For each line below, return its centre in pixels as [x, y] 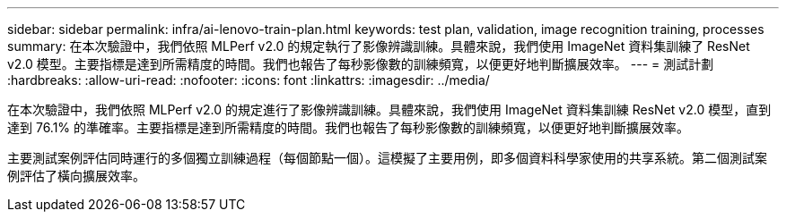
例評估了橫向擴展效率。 [76, 176]
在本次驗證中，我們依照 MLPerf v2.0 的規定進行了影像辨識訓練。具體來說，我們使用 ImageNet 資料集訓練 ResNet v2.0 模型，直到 [389, 109]
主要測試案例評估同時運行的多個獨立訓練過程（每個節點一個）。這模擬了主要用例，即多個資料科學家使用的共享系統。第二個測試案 [387, 158]
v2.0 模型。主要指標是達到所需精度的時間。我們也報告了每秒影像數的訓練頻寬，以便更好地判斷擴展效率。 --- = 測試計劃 [361, 64]
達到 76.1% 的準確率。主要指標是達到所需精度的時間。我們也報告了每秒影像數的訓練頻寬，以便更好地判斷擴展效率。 [349, 127]
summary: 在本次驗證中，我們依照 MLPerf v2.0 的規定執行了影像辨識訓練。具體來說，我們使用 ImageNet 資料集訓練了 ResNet [379, 46]
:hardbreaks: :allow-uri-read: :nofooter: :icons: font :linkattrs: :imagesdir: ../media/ [249, 80]
